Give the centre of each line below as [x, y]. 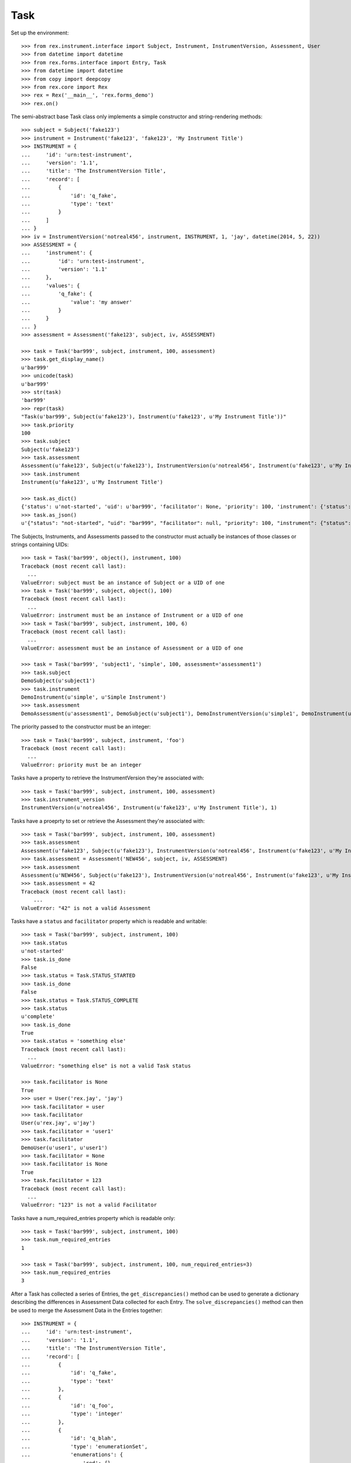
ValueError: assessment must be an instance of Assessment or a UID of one [132, 648]
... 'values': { [51, 286]
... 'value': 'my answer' [77, 302]
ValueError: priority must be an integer [81, 765]
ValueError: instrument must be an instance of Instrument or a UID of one [132, 615]
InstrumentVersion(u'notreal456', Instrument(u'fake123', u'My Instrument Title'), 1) [149, 808]
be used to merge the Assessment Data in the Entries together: [87, 1310]
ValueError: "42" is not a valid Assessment [86, 908]
